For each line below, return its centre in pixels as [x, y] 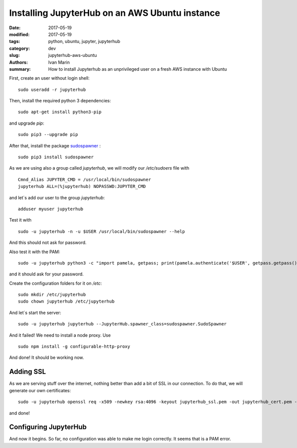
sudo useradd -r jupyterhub [52, 90]
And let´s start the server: [35, 313]
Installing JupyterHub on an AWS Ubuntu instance [115, 13]
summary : [20, 69]
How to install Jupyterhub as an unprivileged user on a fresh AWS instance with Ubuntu [138, 69]
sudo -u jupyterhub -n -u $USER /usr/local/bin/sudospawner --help [101, 231]
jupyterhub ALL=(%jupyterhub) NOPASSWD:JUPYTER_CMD [82, 186]
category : [20, 48]
